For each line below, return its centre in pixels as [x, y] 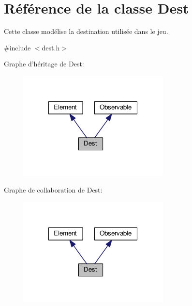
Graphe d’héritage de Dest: [44, 64]
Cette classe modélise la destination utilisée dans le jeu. [86, 31]
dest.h [51, 47]
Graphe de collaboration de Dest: [53, 190]
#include [17, 47]
